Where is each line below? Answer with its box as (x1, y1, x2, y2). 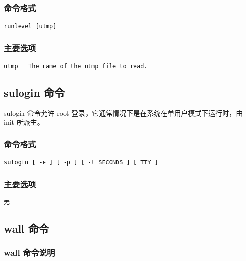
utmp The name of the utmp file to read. (4, 63, 148, 70)
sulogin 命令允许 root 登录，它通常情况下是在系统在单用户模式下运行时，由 (4, 107, 243, 118)
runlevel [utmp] (4, 23, 57, 30)
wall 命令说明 (4, 246, 55, 259)
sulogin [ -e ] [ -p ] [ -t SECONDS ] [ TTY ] (4, 159, 158, 166)
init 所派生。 (4, 117, 44, 127)
